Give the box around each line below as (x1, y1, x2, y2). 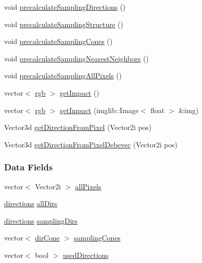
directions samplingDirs (4, 215, 78, 226)
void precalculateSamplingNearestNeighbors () (4, 53, 149, 63)
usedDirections (63, 249, 109, 260)
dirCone (35, 232, 60, 243)
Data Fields (4, 161, 53, 173)
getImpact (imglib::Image (59, 104, 139, 115)
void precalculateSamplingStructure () (4, 18, 123, 29)
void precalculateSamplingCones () (4, 36, 113, 47)
